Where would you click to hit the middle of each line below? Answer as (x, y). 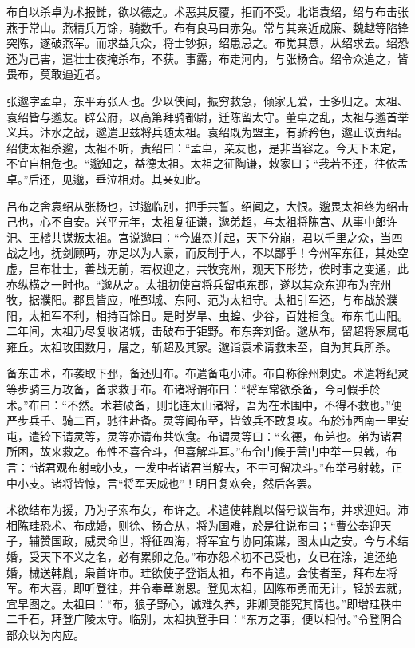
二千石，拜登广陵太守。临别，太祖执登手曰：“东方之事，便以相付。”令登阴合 (205, 619)
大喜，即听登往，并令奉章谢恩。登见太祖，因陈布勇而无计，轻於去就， (224, 588)
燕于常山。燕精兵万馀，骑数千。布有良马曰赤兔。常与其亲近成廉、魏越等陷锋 (207, 27)
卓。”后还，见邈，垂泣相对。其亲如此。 (107, 178)
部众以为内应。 (45, 634)
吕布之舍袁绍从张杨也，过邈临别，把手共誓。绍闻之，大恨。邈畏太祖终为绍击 (207, 205)
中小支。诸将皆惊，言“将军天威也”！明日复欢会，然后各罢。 (163, 482)
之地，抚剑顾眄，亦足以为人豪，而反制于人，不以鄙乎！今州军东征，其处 (207, 253)
